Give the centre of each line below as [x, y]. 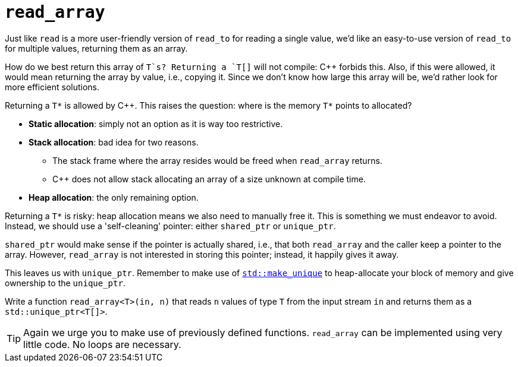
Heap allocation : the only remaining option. [114, 197]
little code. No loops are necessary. [102, 344]
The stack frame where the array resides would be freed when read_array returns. [217, 160]
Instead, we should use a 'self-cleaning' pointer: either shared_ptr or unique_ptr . [170, 226]
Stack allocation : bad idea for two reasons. [114, 142]
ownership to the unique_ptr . [65, 283]
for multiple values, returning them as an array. [96, 48]
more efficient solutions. [52, 87]
